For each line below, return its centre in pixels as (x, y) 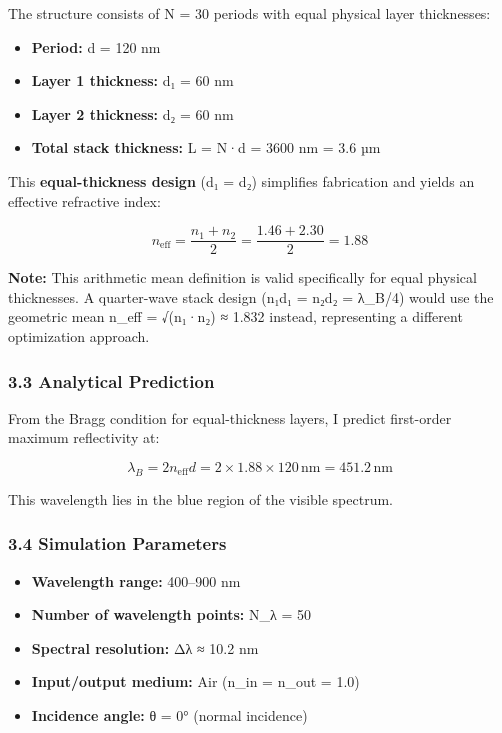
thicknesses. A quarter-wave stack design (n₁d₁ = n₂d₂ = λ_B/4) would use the (251, 296)
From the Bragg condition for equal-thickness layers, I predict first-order (230, 417)
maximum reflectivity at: (84, 437)
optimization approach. (79, 336)
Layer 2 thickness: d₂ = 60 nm (132, 113)
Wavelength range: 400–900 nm (136, 580)
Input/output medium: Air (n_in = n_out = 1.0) (195, 681)
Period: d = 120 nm (96, 46)
